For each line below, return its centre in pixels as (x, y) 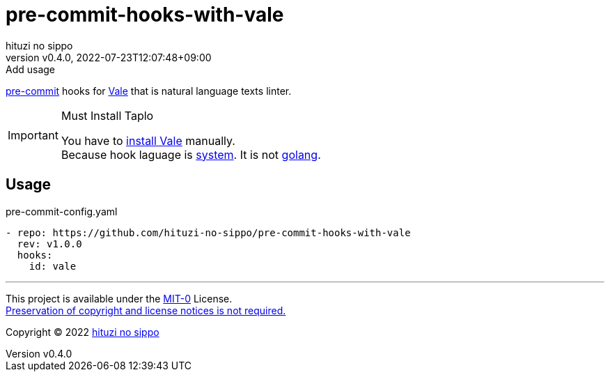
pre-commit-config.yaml (62, 211)
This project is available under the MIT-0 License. (119, 298)
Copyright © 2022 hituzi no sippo (83, 332)
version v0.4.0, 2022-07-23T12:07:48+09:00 (109, 57)
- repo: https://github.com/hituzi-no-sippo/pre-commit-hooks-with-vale (208, 232)
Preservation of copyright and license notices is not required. (146, 310)
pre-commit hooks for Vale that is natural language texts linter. (149, 91)
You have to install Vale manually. (148, 140)
